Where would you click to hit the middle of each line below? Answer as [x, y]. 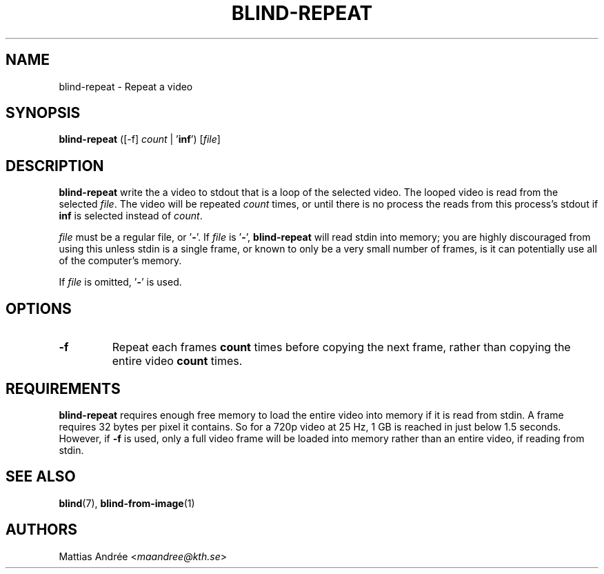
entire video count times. [177, 361]
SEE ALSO [41, 477]
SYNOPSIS [43, 113]
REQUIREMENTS [63, 388]
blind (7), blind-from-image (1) [127, 503]
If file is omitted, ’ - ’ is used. [120, 282]
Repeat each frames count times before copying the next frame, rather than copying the [341, 347]
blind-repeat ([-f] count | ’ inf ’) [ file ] [140, 139]
